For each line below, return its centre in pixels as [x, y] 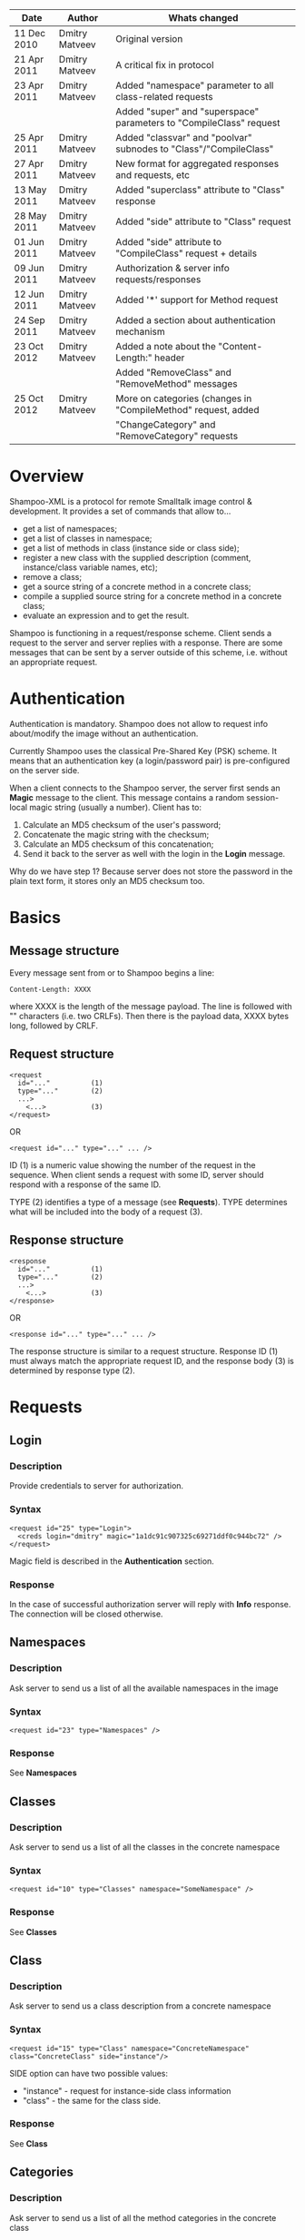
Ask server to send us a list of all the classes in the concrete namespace [145, 1847]
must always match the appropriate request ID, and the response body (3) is [152, 1361]
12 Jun [30, 294]
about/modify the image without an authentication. [104, 733]
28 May [30, 216]
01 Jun [30, 242]
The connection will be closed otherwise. [86, 1614]
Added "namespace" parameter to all [195, 85]
